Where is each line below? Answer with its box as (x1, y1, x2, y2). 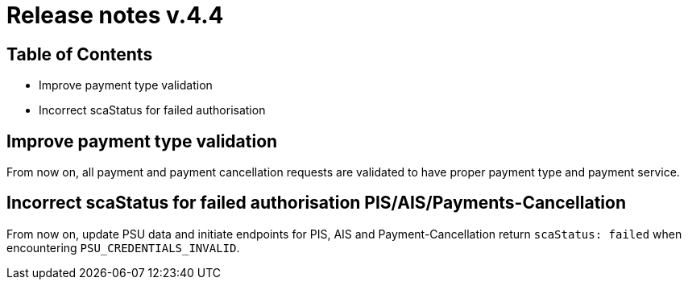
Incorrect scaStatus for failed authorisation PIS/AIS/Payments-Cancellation (6, 193, 626, 213)
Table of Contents (6, 44, 153, 64)
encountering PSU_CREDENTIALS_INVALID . (6, 240, 240, 255)
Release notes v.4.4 (6, 2, 224, 29)
